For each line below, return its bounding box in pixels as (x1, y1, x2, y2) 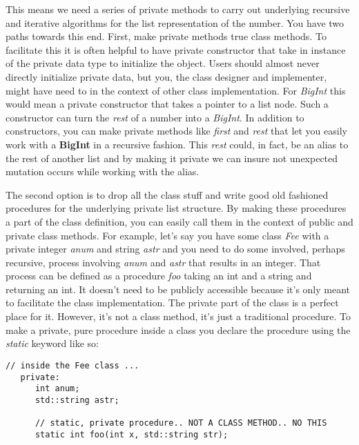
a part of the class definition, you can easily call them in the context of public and (6, 214, 353, 228)
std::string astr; (35, 395, 119, 405)
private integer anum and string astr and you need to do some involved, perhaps (6, 241, 345, 256)
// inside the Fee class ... (6, 360, 139, 370)
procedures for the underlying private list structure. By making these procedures (6, 201, 347, 215)
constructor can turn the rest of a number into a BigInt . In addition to (6, 110, 304, 124)
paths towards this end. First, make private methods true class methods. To (6, 29, 327, 43)
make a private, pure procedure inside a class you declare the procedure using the (6, 322, 351, 337)
